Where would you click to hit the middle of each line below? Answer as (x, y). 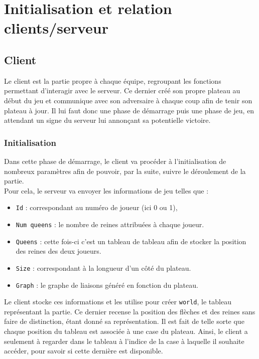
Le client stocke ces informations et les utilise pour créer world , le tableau (118, 302)
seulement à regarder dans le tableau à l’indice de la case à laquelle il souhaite (124, 341)
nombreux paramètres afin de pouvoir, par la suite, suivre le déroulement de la (125, 171)
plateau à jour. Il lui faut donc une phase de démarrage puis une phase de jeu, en (129, 110)
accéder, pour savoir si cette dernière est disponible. (84, 351)
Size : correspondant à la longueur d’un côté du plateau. (103, 267)
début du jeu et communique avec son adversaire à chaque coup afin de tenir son (128, 100)
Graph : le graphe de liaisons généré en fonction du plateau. (107, 285)
